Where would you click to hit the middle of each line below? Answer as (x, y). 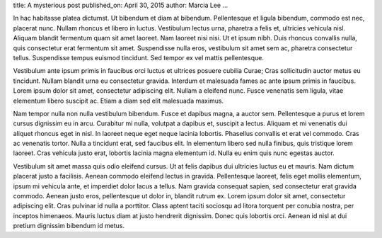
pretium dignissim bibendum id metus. (69, 226)
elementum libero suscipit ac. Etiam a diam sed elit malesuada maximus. (118, 101)
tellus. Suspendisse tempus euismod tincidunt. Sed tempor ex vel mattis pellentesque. (139, 57)
